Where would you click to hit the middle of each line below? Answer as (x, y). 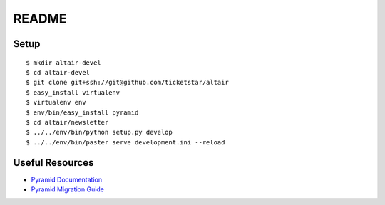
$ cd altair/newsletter (67, 122)
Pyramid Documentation (67, 179)
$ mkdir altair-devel (63, 63)
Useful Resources (53, 163)
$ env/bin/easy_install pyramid (82, 112)
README (40, 19)
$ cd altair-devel (58, 72)
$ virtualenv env (56, 102)
